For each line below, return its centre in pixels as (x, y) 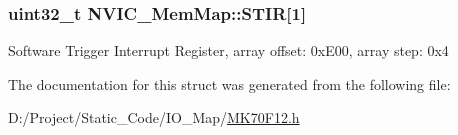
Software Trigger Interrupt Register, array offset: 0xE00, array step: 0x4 (228, 50)
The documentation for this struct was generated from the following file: (229, 83)
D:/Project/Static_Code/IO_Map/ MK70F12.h (154, 117)
